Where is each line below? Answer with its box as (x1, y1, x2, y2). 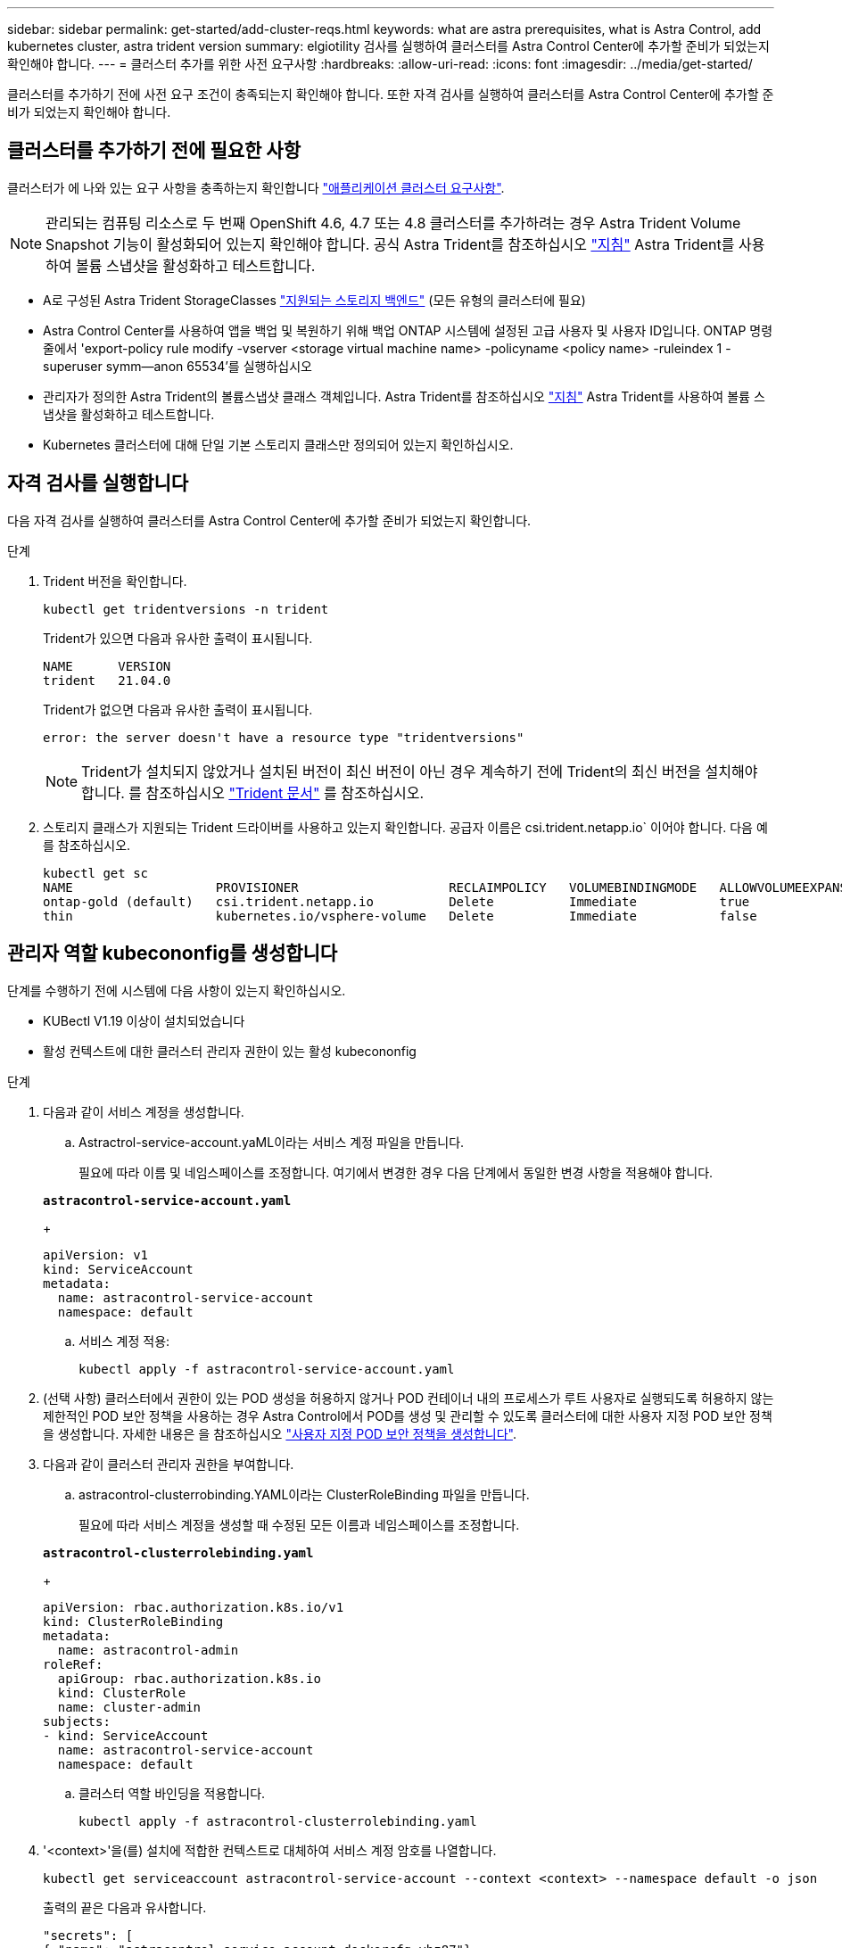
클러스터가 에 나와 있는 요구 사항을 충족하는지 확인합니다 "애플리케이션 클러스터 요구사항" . (7, 179, 505, 195)
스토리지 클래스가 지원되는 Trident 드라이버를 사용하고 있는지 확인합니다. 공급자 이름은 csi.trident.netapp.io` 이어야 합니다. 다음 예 (43, 819, 768, 835)
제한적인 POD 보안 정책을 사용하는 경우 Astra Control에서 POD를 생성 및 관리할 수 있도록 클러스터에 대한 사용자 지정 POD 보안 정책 (43, 1407, 772, 1424)
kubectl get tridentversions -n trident (43, 601, 329, 616)
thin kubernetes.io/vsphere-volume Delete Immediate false (43, 908, 757, 923)
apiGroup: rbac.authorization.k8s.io (57, 1671, 321, 1686)
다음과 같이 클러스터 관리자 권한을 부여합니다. (43, 1456, 294, 1472)
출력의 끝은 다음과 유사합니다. (43, 1899, 207, 1915)
